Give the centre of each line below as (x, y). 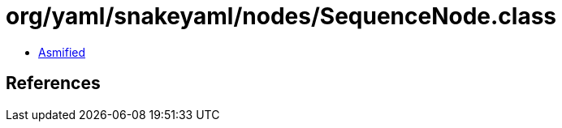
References (53, 83)
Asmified (62, 52)
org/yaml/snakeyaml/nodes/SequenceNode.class (281, 16)
